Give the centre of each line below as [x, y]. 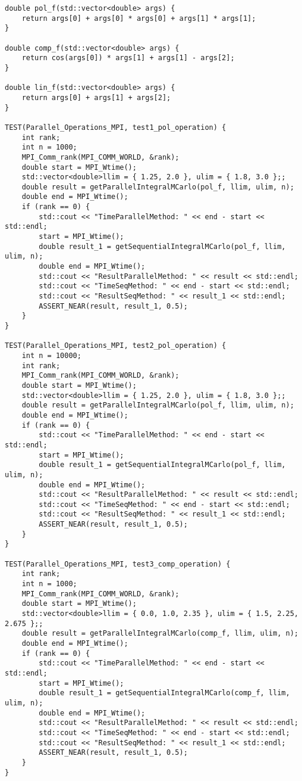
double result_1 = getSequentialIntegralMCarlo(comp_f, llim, [164, 693]
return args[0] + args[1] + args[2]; [96, 97]
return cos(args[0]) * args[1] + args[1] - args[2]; [128, 58]
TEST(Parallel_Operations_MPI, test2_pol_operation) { [116, 346]
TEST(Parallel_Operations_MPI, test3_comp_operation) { [118, 564]
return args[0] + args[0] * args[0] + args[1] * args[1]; [139, 18]
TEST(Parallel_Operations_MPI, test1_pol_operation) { [116, 127]
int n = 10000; [51, 355]
